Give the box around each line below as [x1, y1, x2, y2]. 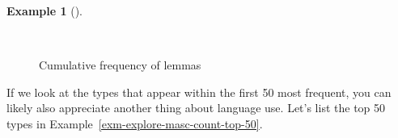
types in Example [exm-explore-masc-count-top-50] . [6, 115, 263, 132]
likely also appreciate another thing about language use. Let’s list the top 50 [6, 99, 386, 116]
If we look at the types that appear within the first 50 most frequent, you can [6, 83, 392, 100]
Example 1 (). [6, 2, 83, 19]
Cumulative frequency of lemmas [39, 56, 201, 73]
